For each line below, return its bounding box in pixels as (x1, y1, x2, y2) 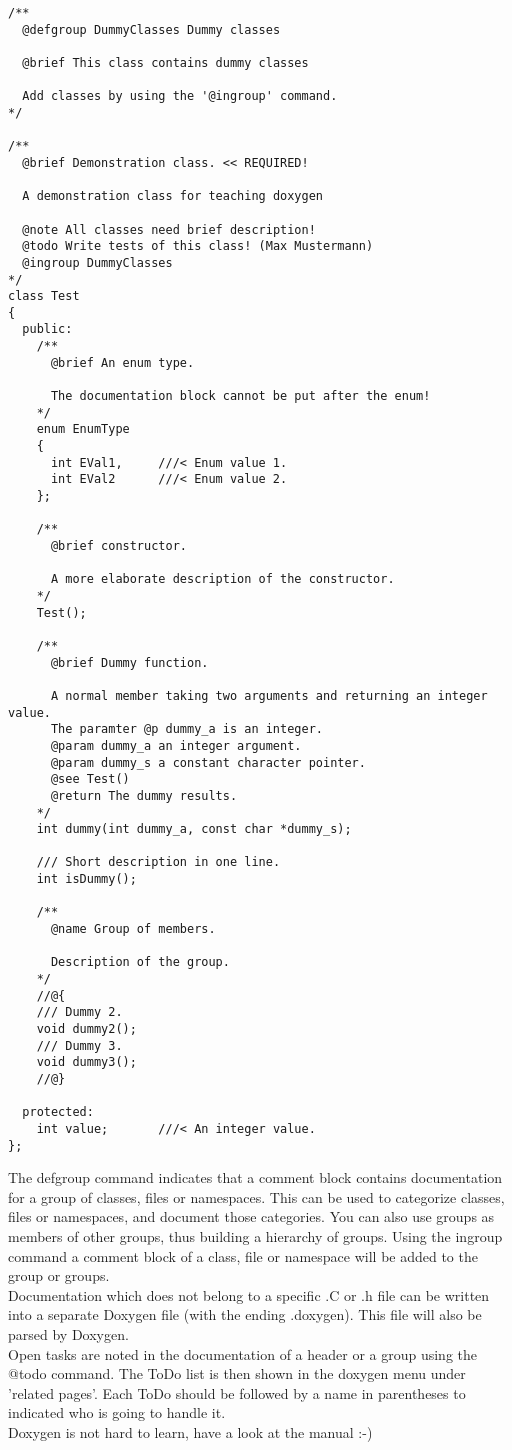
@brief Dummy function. (50, 655, 209, 670)
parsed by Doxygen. (8, 1324, 129, 1345)
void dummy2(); (36, 1022, 137, 1037)
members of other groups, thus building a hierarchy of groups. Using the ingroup (8, 1226, 503, 1247)
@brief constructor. (50, 539, 187, 553)
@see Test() (50, 772, 130, 787)
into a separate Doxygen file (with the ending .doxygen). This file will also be (8, 1304, 482, 1325)
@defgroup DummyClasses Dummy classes (22, 22, 281, 37)
